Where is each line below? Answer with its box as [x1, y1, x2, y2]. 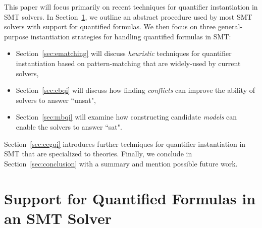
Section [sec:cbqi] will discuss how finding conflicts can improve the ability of [16, 85, 255, 95]
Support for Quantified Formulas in [4, 188, 256, 208]
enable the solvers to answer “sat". [16, 121, 122, 132]
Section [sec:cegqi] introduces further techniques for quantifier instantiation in [4, 138, 246, 149]
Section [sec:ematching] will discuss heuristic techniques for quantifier [16, 48, 232, 59]
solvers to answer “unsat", [16, 94, 96, 105]
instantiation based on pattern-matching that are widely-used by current [16, 58, 241, 68]
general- [218, 21, 242, 32]
